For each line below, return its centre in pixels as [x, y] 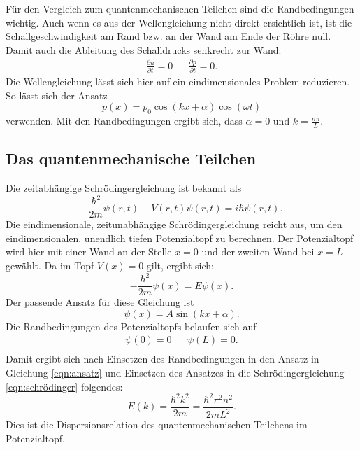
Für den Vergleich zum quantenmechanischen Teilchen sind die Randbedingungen [180, 8]
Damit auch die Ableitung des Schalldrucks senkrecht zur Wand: [144, 49]
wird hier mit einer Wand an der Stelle [89, 252]
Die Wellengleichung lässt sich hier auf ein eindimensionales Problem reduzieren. [178, 82]
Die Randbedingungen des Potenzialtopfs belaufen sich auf [131, 326]
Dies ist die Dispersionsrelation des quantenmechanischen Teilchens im [157, 424]
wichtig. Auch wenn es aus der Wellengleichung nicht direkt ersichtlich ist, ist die [179, 22]
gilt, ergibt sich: [180, 265]
